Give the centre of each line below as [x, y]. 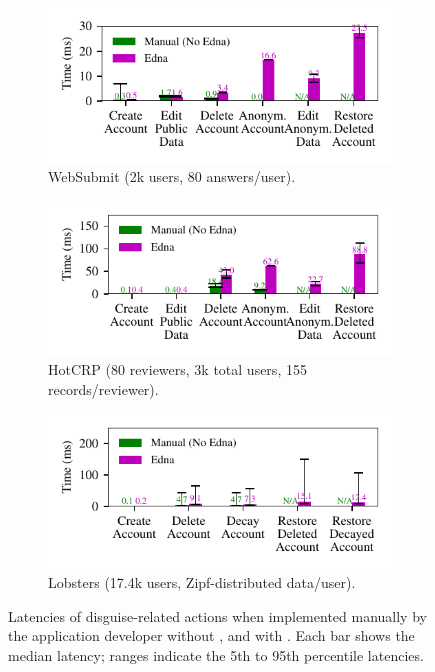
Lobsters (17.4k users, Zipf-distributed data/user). [202, 581]
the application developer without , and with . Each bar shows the [211, 635]
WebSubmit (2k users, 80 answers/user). [172, 176]
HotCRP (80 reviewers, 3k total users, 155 [177, 369]
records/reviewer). [103, 388]
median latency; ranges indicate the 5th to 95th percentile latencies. [216, 654]
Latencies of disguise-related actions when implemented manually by [217, 615]
